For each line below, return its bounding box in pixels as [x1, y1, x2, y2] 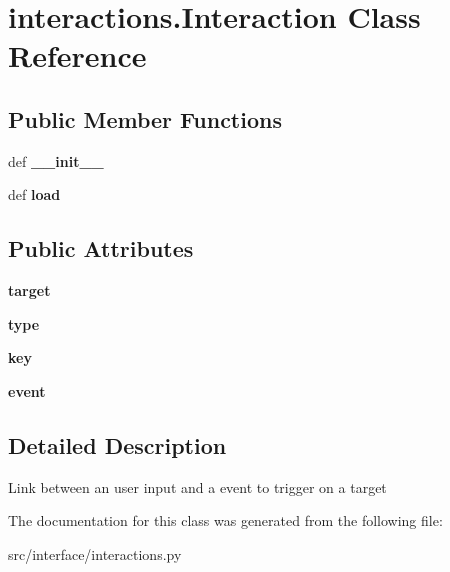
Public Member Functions [8, 103, 282, 134]
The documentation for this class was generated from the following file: [8, 510, 443, 531]
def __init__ [8, 150, 104, 171]
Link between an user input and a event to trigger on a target [8, 476, 387, 497]
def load [8, 184, 61, 205]
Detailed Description [8, 429, 227, 460]
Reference [8, 35, 147, 76]
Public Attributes [8, 233, 194, 264]
